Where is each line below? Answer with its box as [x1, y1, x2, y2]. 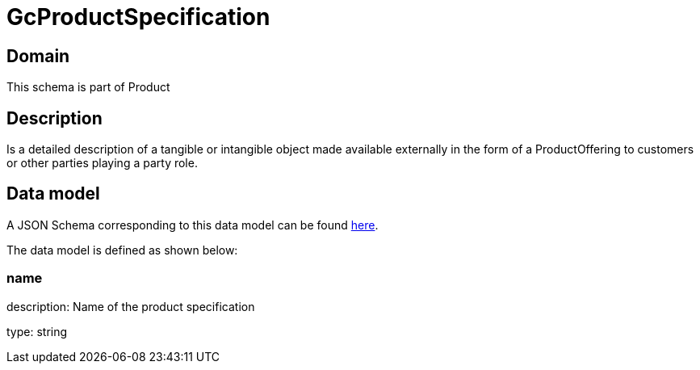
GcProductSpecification [6, 3, 270, 31]
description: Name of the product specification [6, 299, 255, 313]
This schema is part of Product [6, 80, 170, 95]
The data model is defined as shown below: [6, 242, 238, 257]
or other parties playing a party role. [6, 156, 198, 170]
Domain [6, 45, 70, 66]
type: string [6, 324, 68, 338]
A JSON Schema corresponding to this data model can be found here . [6, 217, 379, 232]
